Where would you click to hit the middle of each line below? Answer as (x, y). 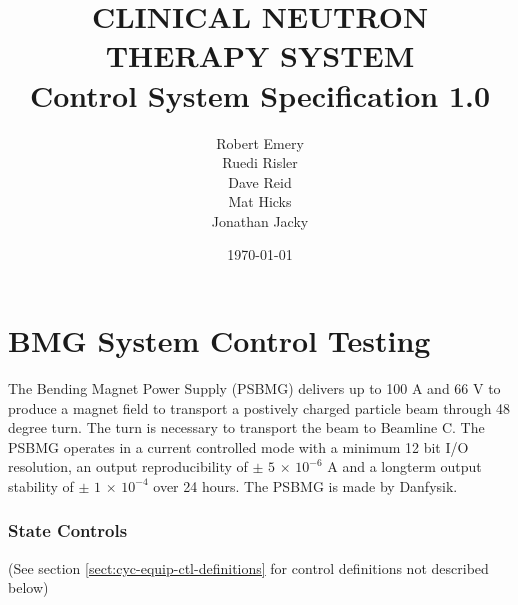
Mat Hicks (260, 201)
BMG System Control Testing (219, 340)
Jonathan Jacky (260, 220)
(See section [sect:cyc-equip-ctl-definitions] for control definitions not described (248, 567)
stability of (41, 485)
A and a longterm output (404, 466)
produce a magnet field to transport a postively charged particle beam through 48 (259, 407)
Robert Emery (260, 142)
